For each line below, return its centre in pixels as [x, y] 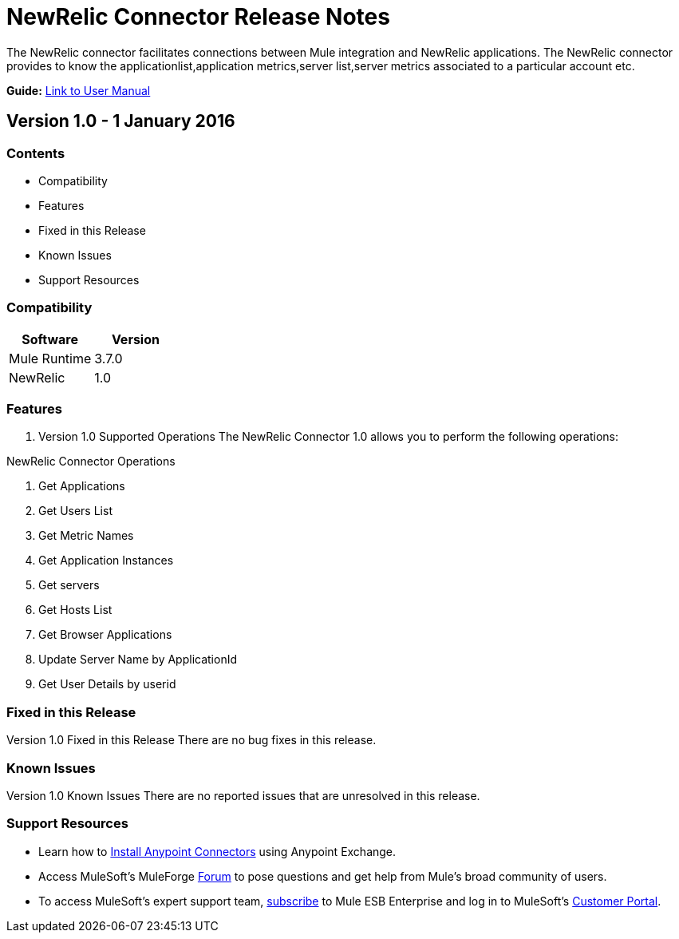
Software [50, 339]
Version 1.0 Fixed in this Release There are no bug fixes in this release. [191, 740]
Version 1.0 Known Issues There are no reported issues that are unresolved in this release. [243, 795]
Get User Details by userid [107, 684]
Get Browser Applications [105, 635]
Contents [36, 153]
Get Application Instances [106, 561]
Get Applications [82, 486]
